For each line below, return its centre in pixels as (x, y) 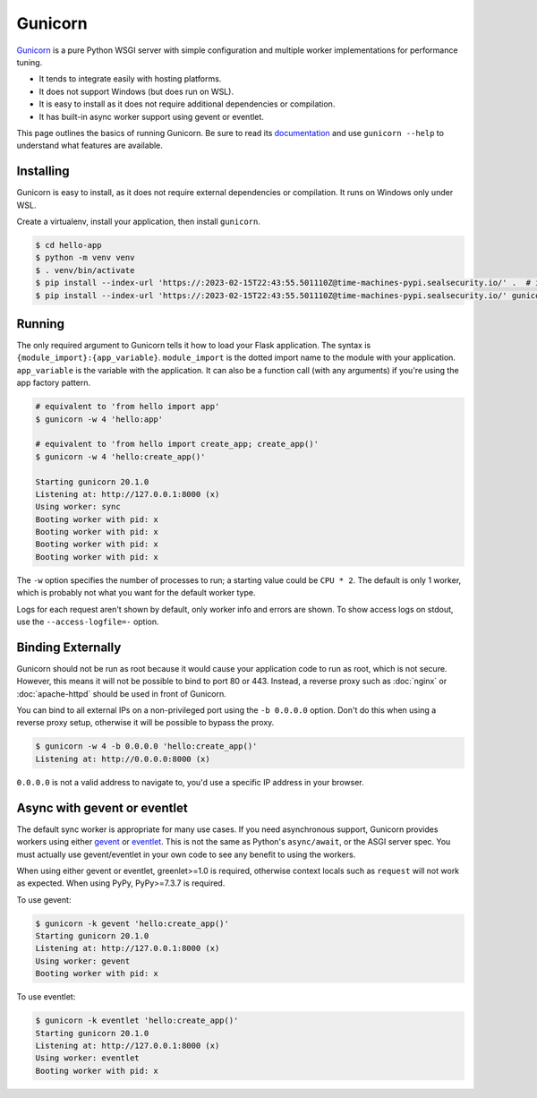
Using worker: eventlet (88, 1058)
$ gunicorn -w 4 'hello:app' (99, 419)
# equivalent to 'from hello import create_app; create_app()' (177, 444)
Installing (43, 172)
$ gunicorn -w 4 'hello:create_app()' (120, 456)
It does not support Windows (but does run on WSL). (136, 91)
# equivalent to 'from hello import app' (128, 407)
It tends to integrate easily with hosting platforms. (130, 79)
